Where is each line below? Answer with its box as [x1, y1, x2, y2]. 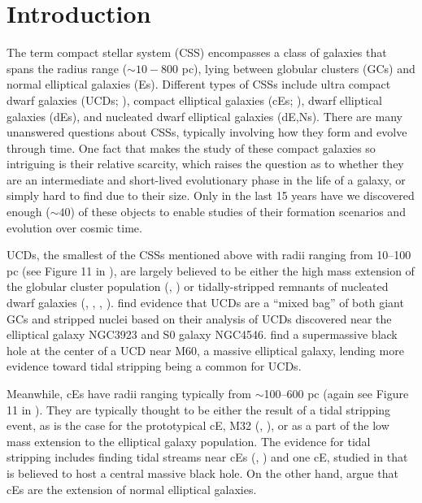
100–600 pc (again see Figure [263, 385, 409, 401]
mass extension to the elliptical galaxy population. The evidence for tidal [7, 432, 371, 449]
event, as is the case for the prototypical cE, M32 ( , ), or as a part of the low [7, 417, 389, 434]
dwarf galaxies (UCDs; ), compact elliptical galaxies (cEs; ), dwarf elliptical [7, 91, 382, 108]
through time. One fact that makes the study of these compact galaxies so [7, 139, 376, 156]
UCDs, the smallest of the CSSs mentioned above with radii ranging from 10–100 [7, 246, 411, 263]
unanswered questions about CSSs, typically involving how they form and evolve [7, 124, 407, 141]
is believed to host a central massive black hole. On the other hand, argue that [7, 464, 398, 481]
